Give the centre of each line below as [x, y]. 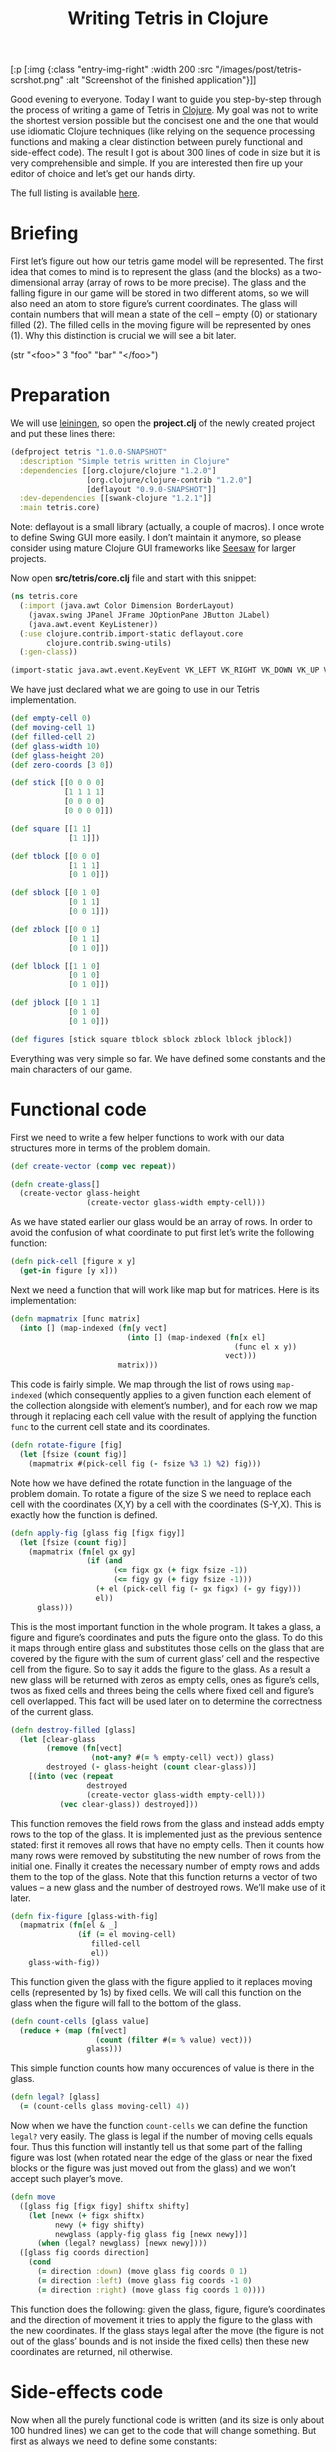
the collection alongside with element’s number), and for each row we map [164, 1406]
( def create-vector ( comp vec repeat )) [93, 1166]
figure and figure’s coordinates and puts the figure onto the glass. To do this [166, 1637]
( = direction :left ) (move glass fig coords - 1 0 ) [144, 2280]
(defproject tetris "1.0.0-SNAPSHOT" [89, 452]
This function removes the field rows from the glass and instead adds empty [167, 1823]
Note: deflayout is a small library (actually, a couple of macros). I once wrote [167, 527]
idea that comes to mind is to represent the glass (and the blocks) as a [155, 272]
